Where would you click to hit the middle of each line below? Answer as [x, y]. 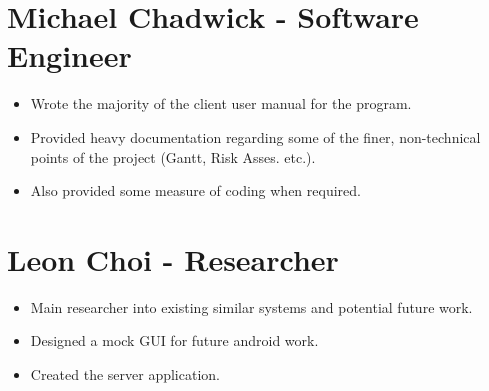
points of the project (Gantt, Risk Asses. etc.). [173, 156]
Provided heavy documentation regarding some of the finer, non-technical [255, 136]
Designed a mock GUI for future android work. [174, 340]
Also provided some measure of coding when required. [195, 190]
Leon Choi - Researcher [173, 258]
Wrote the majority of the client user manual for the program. [221, 103]
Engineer [69, 55]
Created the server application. [125, 374]
